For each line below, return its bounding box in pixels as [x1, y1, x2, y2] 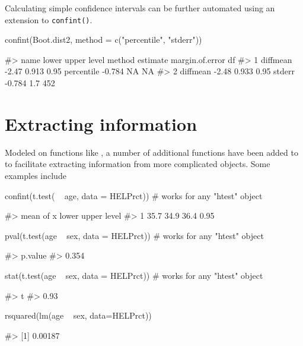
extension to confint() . [5, 13, 93, 26]
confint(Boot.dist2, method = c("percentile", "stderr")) [5, 33, 202, 46]
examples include [5, 169, 66, 181]
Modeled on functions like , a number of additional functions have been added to [5, 146, 298, 158]
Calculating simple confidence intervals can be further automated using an [5, 2, 275, 14]
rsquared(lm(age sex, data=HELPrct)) [5, 309, 152, 322]
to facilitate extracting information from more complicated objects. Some [5, 158, 270, 170]
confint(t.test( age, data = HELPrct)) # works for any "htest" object [5, 189, 263, 202]
